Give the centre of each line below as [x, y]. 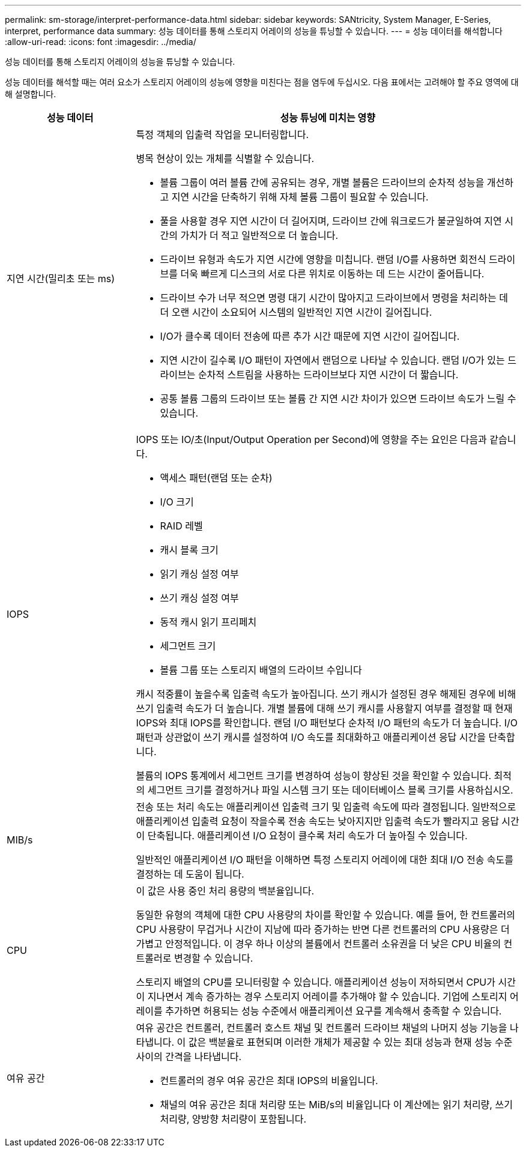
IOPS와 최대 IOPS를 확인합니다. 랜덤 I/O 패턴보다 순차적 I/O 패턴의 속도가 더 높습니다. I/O [327, 723]
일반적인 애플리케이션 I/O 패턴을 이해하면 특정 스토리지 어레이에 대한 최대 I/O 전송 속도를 [325, 860]
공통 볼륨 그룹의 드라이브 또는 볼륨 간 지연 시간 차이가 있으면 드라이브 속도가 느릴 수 [338, 399]
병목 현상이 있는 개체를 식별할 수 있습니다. [225, 158]
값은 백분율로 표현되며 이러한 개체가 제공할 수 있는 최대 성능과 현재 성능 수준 [350, 1042]
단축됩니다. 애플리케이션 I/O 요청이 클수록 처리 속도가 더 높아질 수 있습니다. [307, 836]
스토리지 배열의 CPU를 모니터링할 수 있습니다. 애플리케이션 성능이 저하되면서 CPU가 [316, 982]
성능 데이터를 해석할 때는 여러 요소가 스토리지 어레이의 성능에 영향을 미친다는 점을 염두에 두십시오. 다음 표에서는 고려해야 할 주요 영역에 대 [262, 82]
